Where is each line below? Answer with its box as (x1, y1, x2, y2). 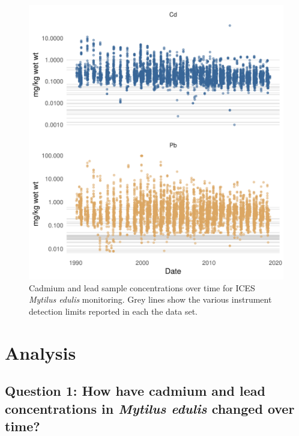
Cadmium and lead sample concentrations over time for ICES (29, 281, 255, 294)
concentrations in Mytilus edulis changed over (5, 399, 295, 417)
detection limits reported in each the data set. (29, 304, 198, 317)
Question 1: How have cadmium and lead (5, 381, 265, 400)
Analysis (5, 340, 76, 365)
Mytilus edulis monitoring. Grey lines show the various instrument (29, 293, 272, 306)
